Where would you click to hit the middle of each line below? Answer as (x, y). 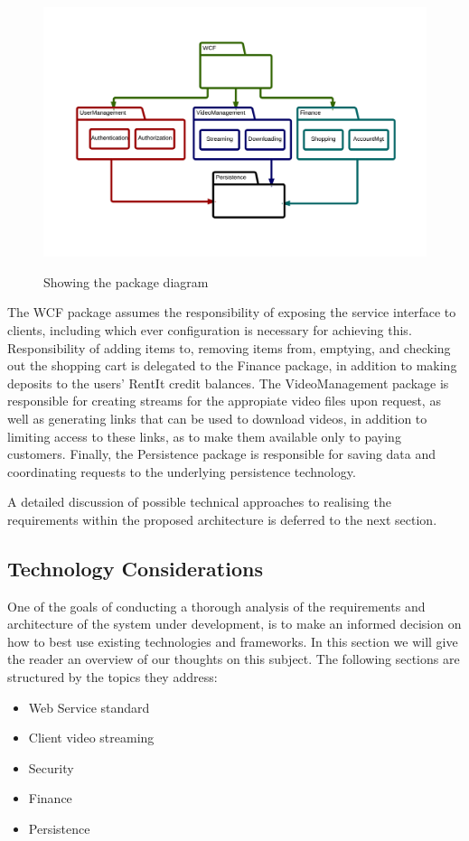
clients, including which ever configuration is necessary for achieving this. (210, 329)
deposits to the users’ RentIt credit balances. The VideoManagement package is (228, 383)
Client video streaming (91, 738)
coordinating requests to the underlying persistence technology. (182, 471)
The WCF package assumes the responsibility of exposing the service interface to (232, 312)
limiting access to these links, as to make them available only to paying (204, 436)
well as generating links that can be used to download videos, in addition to (217, 418)
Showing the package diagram (126, 281)
